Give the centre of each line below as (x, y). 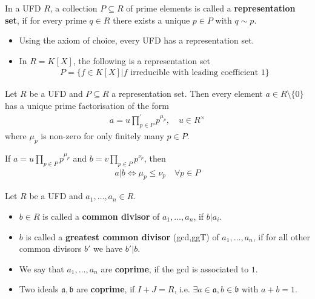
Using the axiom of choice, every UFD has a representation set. (137, 40)
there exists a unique (151, 20)
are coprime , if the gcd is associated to (175, 268)
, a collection (74, 8)
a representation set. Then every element (187, 94)
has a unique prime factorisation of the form (87, 105)
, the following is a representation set (141, 60)
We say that (41, 268)
